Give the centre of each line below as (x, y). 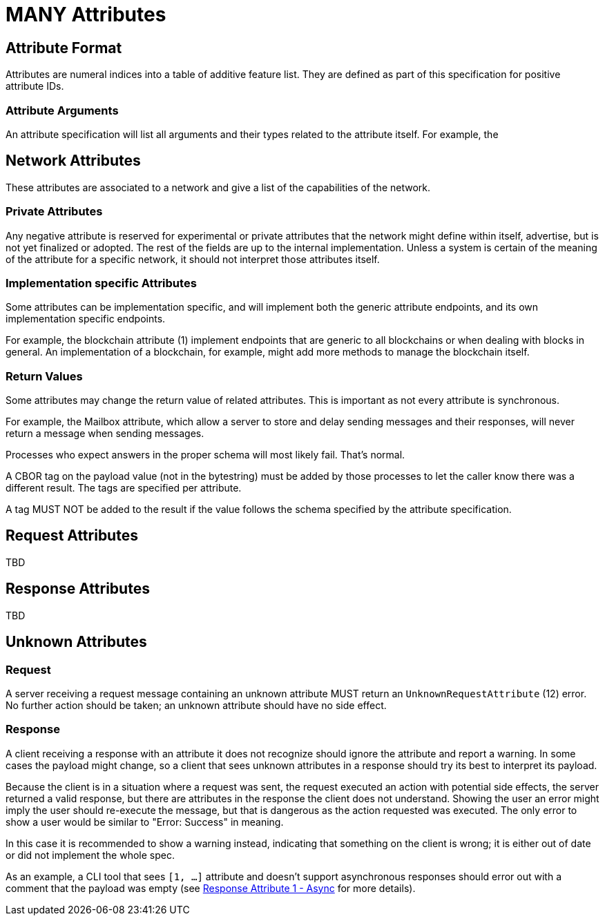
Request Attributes (72, 536)
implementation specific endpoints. (86, 319)
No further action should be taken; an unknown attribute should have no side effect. (196, 705)
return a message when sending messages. (105, 434)
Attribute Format (64, 48)
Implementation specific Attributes (101, 283)
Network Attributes (73, 161)
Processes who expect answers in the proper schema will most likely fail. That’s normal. (205, 455)
